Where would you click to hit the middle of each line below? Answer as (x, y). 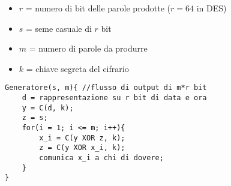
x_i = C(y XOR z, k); (82, 138)
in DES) (211, 8)
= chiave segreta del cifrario (77, 68)
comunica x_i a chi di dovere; (101, 157)
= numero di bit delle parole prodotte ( (98, 8)
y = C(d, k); (48, 108)
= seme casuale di (59, 28)
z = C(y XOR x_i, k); (82, 148)
